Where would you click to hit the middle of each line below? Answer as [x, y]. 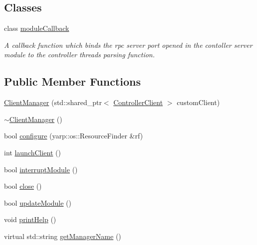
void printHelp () [30, 219]
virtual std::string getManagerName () [63, 236]
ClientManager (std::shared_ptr [53, 102]
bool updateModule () [38, 202]
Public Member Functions [72, 81]
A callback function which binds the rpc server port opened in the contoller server [128, 45]
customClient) [198, 102]
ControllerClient [138, 102]
